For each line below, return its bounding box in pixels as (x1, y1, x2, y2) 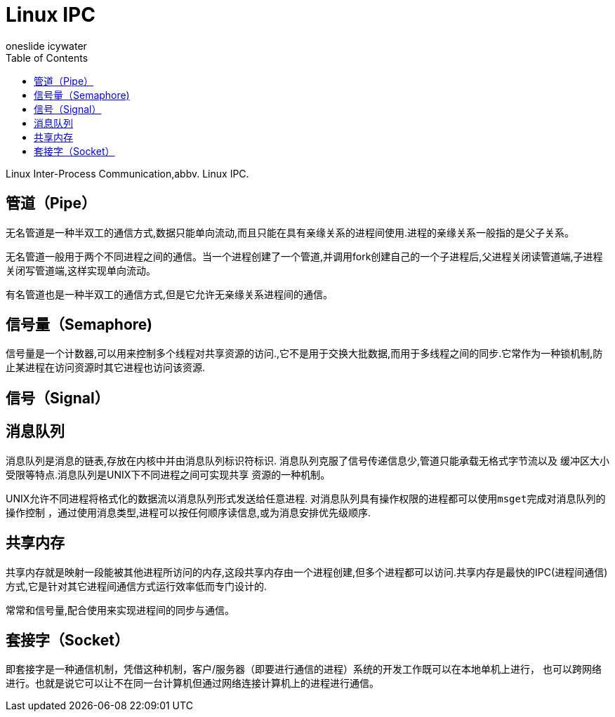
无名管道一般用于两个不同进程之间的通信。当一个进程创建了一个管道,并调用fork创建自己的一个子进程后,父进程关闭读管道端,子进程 (6, 250, 603, 262)
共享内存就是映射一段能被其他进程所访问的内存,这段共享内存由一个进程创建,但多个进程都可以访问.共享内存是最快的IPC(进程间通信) (6, 565, 608, 578)
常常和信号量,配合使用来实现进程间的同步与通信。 (6, 603, 235, 616)
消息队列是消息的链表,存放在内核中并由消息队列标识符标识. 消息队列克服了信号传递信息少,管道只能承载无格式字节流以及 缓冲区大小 (6, 454, 609, 467)
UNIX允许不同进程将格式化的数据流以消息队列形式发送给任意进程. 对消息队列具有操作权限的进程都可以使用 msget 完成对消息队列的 (6, 492, 606, 504)
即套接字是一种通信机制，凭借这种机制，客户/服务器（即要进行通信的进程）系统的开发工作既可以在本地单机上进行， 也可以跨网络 (6, 663, 602, 676)
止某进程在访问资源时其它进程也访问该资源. (6, 361, 206, 374)
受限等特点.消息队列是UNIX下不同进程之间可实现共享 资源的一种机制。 (6, 468, 331, 481)
